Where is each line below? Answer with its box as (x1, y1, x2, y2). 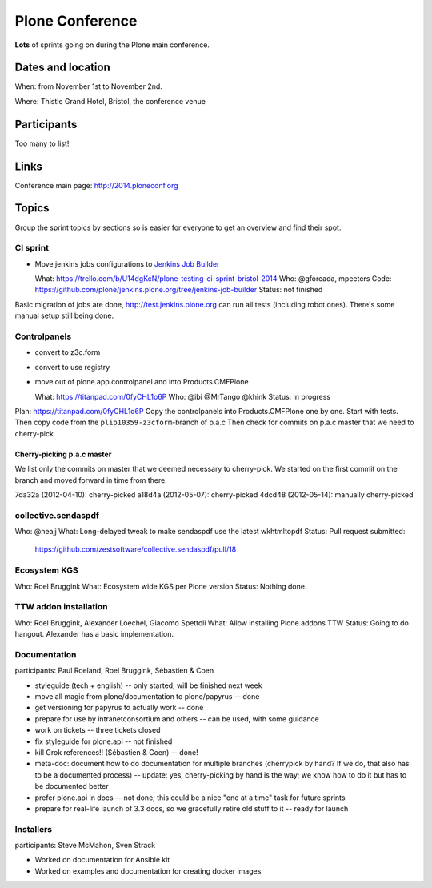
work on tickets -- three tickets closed (34, 725, 161, 735)
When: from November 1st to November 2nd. (14, 82, 163, 91)
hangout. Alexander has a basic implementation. (14, 629, 174, 639)
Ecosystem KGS (14, 565, 79, 576)
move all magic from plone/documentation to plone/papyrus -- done (34, 692, 260, 701)
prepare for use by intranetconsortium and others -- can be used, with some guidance (34, 713, 319, 724)
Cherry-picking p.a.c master (14, 449, 112, 459)
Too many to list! (14, 139, 70, 148)
